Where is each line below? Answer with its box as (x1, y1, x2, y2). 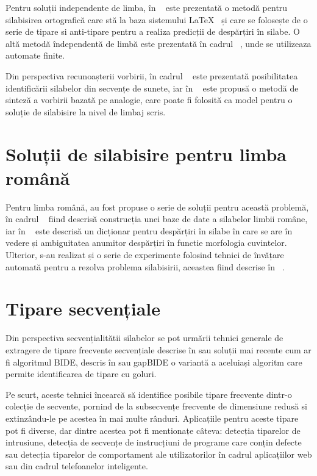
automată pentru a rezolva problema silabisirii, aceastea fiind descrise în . (5, 260, 285, 273)
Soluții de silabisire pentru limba (5, 141, 287, 166)
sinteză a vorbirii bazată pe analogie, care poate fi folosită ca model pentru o (5, 93, 293, 106)
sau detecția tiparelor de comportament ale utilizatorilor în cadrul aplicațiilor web (5, 447, 312, 460)
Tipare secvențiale (5, 296, 161, 321)
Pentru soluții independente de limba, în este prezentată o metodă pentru (5, 1, 288, 13)
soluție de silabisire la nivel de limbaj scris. (5, 105, 166, 118)
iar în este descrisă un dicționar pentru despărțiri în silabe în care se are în (5, 224, 293, 237)
